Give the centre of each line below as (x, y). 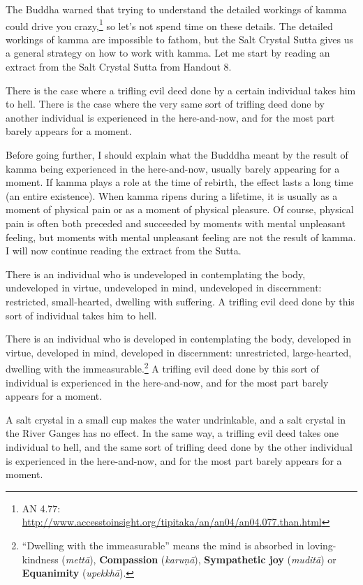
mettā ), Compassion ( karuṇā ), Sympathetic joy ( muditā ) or (201, 559)
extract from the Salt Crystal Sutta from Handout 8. (119, 67)
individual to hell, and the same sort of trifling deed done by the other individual (179, 446)
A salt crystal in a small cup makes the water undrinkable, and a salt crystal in (176, 419)
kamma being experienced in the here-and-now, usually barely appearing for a (173, 168)
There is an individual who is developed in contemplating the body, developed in (178, 339)
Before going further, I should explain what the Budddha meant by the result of (177, 154)
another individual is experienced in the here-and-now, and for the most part (170, 117)
